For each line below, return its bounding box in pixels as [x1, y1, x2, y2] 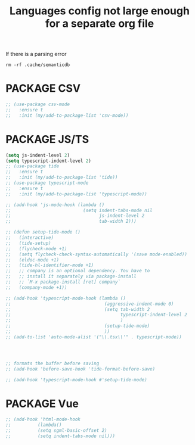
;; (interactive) [5, 235, 54, 241]
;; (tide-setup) [5, 240, 51, 246]
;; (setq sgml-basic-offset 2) [5, 428, 108, 434]
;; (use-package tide [5, 163, 60, 169]
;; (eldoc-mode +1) [5, 257, 60, 263]
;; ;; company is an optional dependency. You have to [5, 268, 150, 274]
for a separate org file [45, 17, 154, 30]
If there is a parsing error [5, 51, 67, 58]
